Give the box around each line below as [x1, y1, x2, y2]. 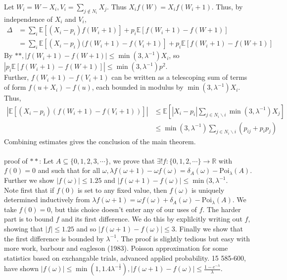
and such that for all [38, 165, 100, 175]
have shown [4, 263, 39, 274]
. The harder [202, 204, 241, 214]
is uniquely [191, 184, 225, 195]
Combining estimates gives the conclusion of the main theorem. [4, 136, 196, 146]
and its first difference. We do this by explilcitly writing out [61, 214, 242, 224]
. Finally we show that [175, 224, 243, 234]
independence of [4, 13, 53, 24]
